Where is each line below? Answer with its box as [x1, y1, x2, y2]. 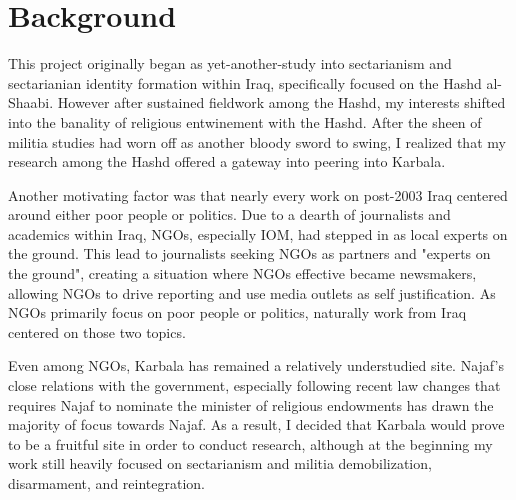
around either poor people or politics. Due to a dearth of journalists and [8, 204, 451, 225]
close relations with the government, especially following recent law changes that [8, 375, 501, 396]
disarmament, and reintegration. [8, 473, 205, 493]
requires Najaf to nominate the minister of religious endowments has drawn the [8, 394, 494, 415]
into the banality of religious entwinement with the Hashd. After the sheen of [8, 111, 482, 132]
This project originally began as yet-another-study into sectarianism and [8, 53, 452, 74]
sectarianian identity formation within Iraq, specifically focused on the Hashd [8, 72, 482, 93]
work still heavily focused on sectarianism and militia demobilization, [8, 453, 432, 474]
